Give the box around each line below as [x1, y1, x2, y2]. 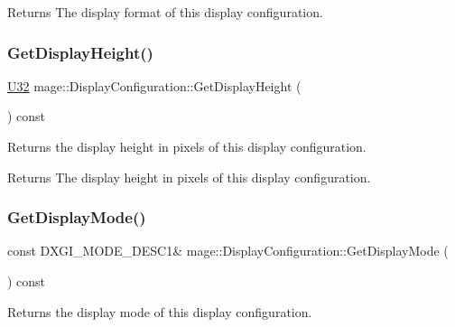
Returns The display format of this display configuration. [7, 3, 323, 21]
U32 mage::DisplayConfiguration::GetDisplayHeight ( [7, 76, 302, 95]
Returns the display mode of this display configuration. [7, 302, 312, 321]
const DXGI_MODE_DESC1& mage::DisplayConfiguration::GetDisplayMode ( [7, 241, 449, 260]
